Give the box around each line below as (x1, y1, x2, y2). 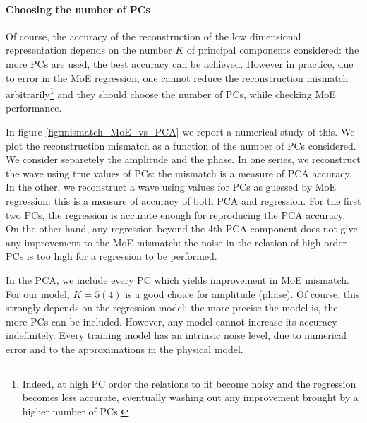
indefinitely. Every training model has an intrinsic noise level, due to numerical (6, 328, 347, 342)
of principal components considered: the (186, 42, 359, 57)
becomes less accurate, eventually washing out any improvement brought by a (22, 390, 359, 405)
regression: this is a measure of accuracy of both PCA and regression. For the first (6, 193, 361, 208)
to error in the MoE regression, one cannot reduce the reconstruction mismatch (6, 70, 349, 85)
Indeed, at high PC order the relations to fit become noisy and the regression (22, 376, 356, 391)
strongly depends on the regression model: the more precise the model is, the (6, 300, 338, 315)
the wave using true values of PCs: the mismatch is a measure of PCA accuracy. (6, 165, 352, 180)
